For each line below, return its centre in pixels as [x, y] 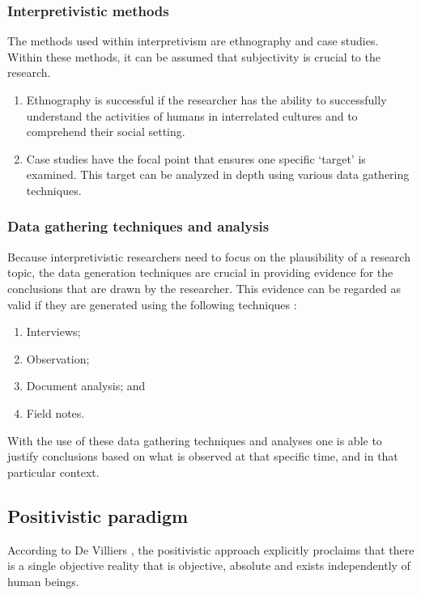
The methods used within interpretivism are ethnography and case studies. [193, 41]
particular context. [53, 472]
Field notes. [55, 412]
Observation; [58, 358]
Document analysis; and [86, 386]
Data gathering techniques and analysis [138, 226]
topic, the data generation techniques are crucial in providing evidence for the [200, 272]
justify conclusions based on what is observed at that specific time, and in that [203, 456]
